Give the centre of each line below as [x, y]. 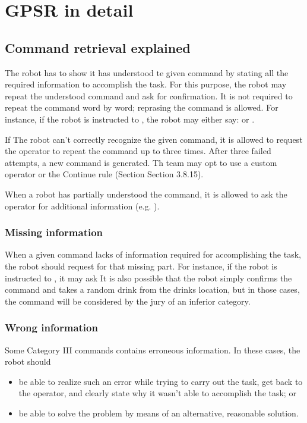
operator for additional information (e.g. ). [82, 206]
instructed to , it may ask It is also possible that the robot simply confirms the [148, 278]
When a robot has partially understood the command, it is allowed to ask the [146, 194]
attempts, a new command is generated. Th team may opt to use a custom [141, 162]
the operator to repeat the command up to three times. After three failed [138, 151]
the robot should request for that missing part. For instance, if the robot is [141, 266]
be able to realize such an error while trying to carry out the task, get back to [161, 381]
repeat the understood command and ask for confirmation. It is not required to [149, 95]
